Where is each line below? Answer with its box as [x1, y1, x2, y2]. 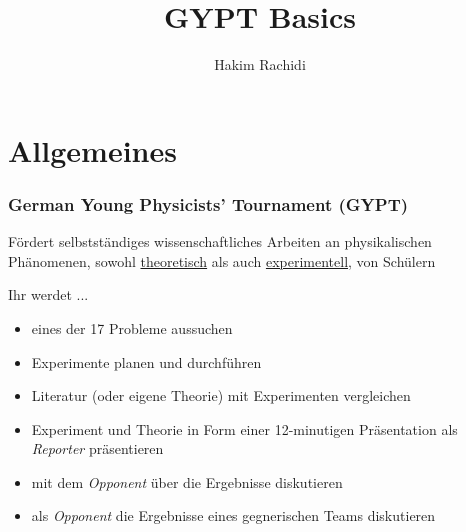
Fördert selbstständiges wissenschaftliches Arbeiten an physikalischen [8, 231, 432, 252]
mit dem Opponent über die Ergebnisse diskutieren [31, 471, 343, 492]
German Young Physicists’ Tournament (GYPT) [8, 191, 409, 216]
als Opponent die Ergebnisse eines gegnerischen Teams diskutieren [31, 505, 436, 526]
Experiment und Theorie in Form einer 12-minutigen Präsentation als [31, 418, 458, 439]
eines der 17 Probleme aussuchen [31, 317, 233, 338]
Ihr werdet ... [8, 284, 89, 305]
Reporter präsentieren [31, 438, 164, 459]
